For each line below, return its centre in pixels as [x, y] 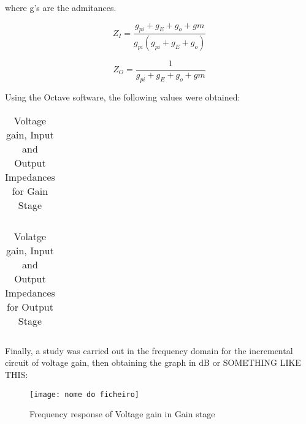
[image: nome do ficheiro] [84, 394]
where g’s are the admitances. [61, 7]
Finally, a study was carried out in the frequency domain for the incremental [149, 350]
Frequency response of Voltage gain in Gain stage [122, 414]
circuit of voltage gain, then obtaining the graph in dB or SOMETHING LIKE [153, 362]
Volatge [30, 236]
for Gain [30, 191]
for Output [30, 306]
